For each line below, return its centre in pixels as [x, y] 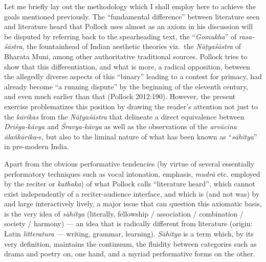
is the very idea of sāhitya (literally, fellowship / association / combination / [124, 213]
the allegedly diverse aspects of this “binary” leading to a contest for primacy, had [133, 76]
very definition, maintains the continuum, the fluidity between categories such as [130, 243]
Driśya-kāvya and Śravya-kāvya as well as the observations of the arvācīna [120, 126]
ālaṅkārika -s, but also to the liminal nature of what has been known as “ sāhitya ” [131, 136]
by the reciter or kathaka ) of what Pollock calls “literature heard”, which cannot [130, 184]
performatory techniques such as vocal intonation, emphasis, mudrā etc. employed [132, 173]
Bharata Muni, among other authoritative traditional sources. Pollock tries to [126, 56]
